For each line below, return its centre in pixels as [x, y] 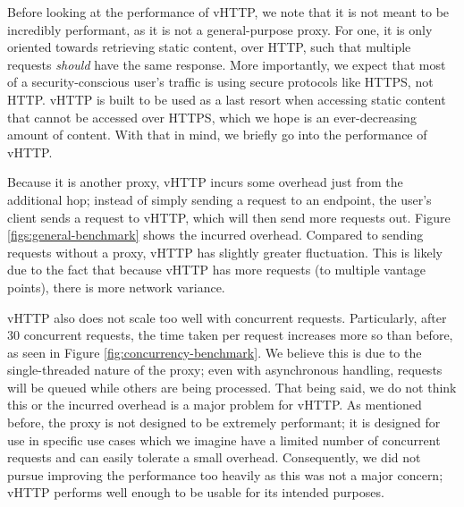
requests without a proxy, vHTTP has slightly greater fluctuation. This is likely [225, 252]
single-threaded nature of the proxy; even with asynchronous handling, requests [225, 370]
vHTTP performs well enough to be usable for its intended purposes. [196, 492]
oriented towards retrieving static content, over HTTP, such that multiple [209, 47]
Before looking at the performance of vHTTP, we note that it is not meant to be [228, 12]
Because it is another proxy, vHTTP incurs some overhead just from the [205, 182]
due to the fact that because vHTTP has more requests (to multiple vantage [216, 270]
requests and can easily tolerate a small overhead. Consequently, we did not [214, 457]
